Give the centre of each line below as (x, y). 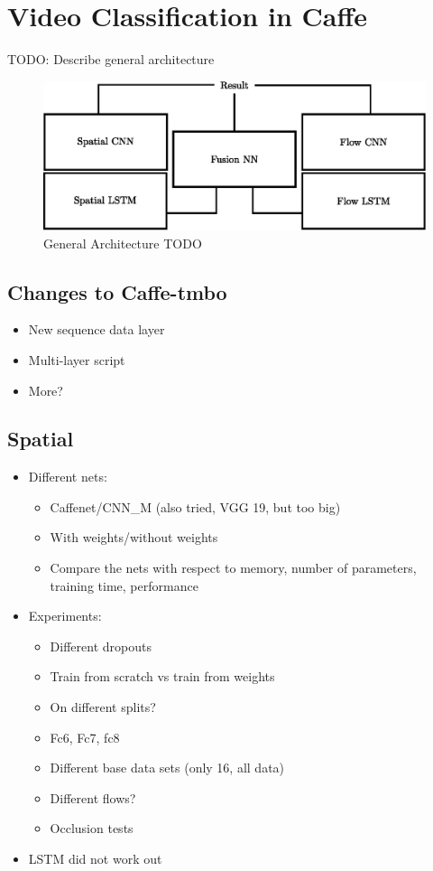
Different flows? (93, 797)
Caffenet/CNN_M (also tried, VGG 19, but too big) (195, 506)
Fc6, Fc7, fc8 (85, 737)
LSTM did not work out (95, 859)
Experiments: (65, 616)
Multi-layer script (77, 359)
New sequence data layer (97, 329)
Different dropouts (101, 646)
